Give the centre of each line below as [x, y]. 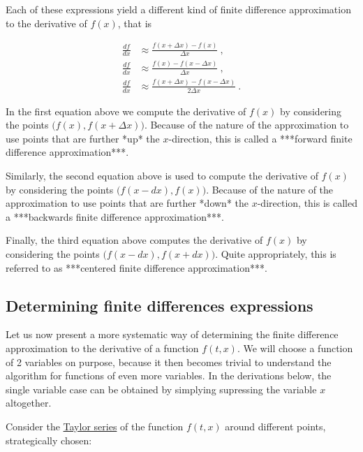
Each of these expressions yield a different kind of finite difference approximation [178, 9]
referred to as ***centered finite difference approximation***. [136, 267]
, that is [135, 23]
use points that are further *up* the [83, 138]
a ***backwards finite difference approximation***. [115, 216]
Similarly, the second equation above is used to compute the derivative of [162, 176]
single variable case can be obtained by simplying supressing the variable [161, 389]
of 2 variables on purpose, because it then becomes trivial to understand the [169, 362]
